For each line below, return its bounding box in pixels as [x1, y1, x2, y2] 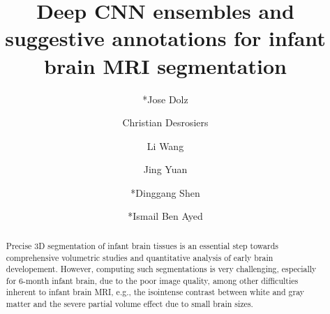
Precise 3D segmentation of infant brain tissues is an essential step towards [6, 239, 278, 251]
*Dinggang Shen [130, 185, 200, 200]
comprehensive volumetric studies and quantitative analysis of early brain [6, 251, 273, 263]
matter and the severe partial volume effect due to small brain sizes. [6, 298, 253, 310]
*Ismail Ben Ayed [128, 209, 203, 223]
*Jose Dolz [142, 91, 188, 106]
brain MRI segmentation [44, 51, 287, 80]
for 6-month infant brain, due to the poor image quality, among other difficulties [6, 274, 299, 286]
